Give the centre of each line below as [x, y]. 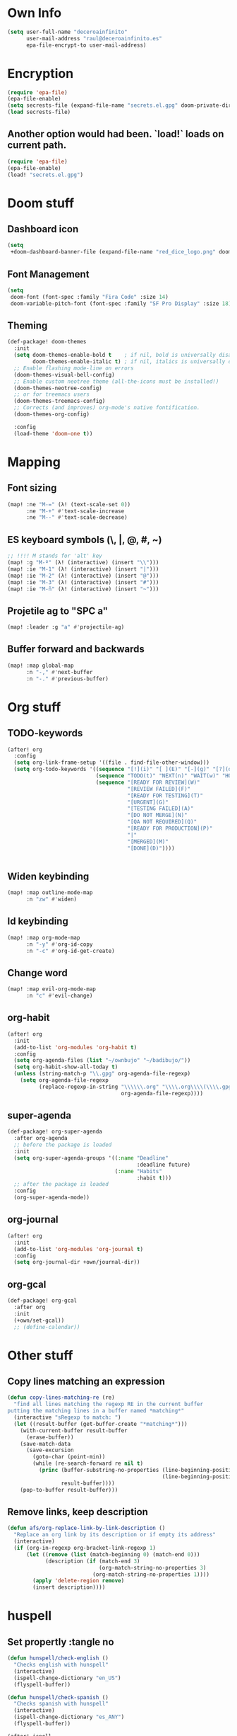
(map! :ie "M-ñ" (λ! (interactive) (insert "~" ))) [83, 589]
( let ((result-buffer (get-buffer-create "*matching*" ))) [101, 1424]
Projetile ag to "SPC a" [57, 611]
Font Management [48, 274]
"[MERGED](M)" [148, 841]
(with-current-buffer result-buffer [74, 1431]
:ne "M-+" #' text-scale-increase [75, 511]
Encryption [41, 73]
